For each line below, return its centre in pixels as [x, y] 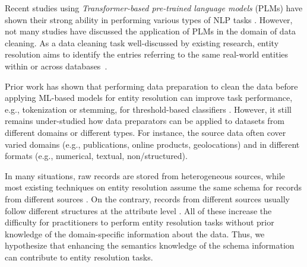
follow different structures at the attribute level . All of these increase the [138, 210]
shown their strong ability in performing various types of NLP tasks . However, [149, 19]
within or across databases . [56, 66]
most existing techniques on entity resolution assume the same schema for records [153, 187]
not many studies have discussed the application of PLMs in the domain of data [151, 31]
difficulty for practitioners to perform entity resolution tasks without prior [140, 222]
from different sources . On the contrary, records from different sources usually [147, 198]
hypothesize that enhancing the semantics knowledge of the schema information [150, 245]
